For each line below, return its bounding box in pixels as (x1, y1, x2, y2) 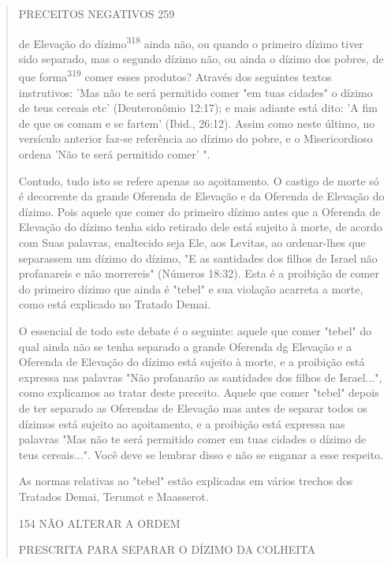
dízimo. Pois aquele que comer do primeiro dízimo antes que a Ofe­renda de (18, 203, 381, 219)
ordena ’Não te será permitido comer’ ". (18, 146, 210, 162)
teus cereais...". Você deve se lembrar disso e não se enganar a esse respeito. (18, 446, 383, 462)
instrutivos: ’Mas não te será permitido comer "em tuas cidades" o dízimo (18, 84, 373, 100)
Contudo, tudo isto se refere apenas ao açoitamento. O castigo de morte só (18, 172, 379, 189)
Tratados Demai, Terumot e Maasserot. (18, 487, 209, 504)
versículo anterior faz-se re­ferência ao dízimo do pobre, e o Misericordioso (18, 130, 373, 147)
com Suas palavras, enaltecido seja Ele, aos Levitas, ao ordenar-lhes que (18, 234, 366, 251)
